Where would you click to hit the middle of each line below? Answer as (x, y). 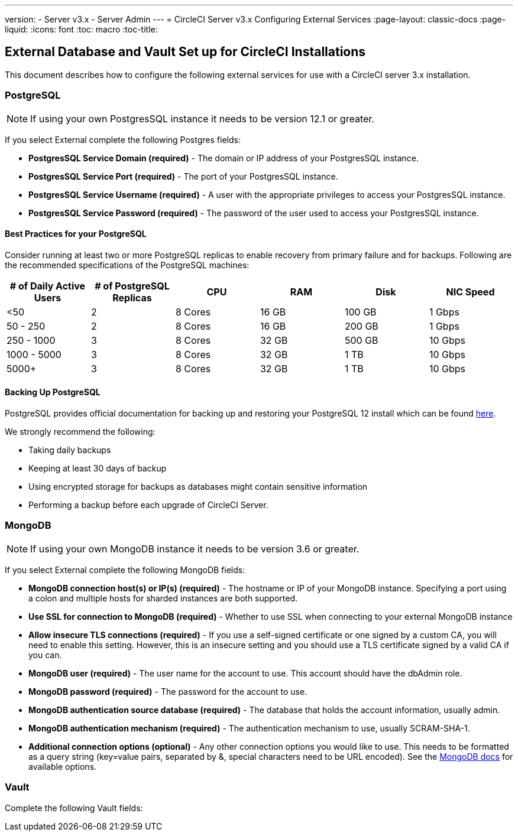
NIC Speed (470, 292)
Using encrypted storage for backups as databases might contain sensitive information (198, 487)
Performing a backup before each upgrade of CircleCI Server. (148, 505)
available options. (63, 766)
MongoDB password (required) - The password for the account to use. (168, 691)
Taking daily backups (70, 450)
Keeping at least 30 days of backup (98, 469)
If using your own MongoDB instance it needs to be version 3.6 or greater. (195, 549)
